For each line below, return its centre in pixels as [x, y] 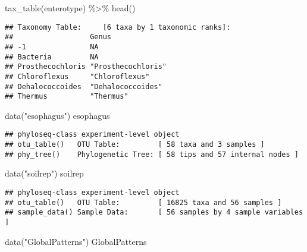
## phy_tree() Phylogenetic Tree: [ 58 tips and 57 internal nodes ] [152, 154]
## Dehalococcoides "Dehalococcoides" [84, 86]
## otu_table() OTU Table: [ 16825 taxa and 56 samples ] [143, 202]
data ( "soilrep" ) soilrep [44, 173]
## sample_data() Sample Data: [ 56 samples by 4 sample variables [154, 212]
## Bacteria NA [52, 57]
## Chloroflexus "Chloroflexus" [77, 76]
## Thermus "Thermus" [67, 97]
